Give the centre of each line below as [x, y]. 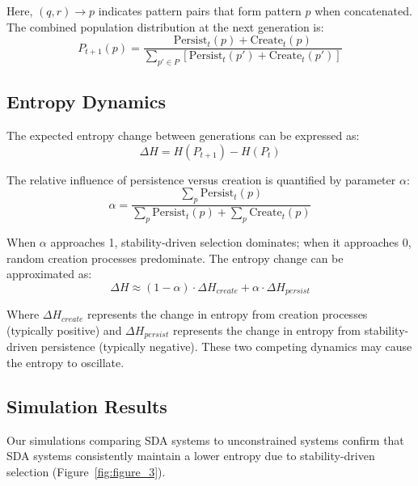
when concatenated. [363, 11]
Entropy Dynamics [87, 101]
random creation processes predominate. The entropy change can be [175, 258]
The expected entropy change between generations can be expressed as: [183, 135]
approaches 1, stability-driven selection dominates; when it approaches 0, [231, 242]
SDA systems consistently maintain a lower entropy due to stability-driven [191, 456]
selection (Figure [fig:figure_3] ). [86, 471]
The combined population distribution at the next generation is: [165, 26]
